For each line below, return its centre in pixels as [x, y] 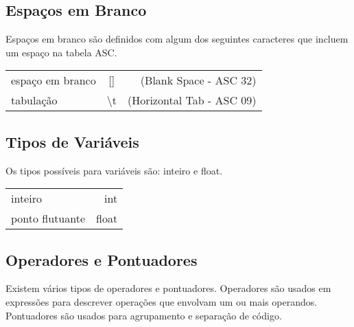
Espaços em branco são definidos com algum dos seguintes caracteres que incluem [177, 39]
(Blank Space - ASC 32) [198, 80]
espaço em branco [54, 80]
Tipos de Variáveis [72, 141]
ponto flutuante [48, 218]
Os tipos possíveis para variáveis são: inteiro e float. [114, 170]
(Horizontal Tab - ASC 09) [192, 100]
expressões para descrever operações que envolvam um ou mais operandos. [162, 301]
